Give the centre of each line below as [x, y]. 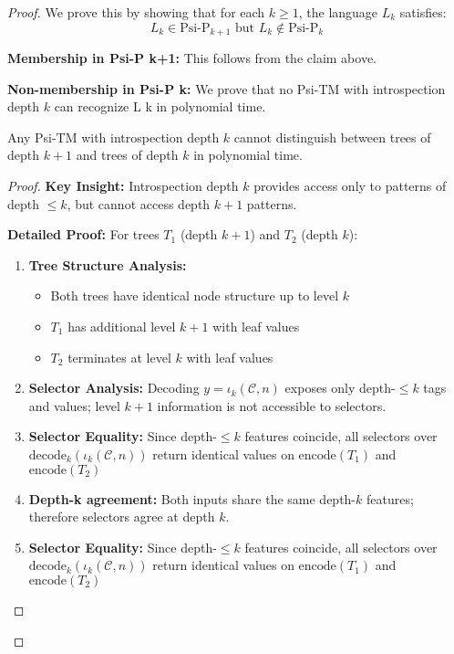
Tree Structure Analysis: [108, 264]
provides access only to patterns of [350, 186]
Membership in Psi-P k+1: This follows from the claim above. [192, 58]
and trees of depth [127, 155]
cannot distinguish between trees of [332, 137]
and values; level [74, 405]
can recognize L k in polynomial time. [160, 106]
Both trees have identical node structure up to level [195, 295]
